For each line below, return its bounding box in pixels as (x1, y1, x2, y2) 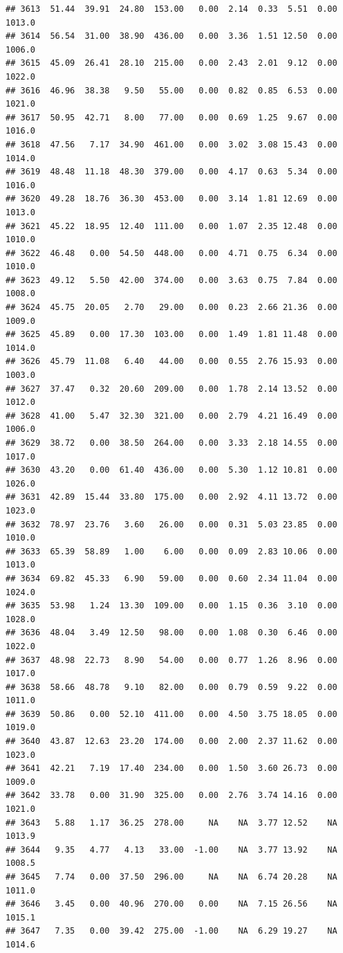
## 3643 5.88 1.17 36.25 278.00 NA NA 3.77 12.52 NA (6, 817, 337, 828)
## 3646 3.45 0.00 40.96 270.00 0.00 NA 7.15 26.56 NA (6, 899, 337, 909)
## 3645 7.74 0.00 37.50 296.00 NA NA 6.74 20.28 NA (6, 872, 337, 882)
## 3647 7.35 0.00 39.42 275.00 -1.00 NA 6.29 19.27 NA (6, 926, 337, 936)
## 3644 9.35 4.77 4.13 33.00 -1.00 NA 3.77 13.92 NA (6, 844, 337, 855)
